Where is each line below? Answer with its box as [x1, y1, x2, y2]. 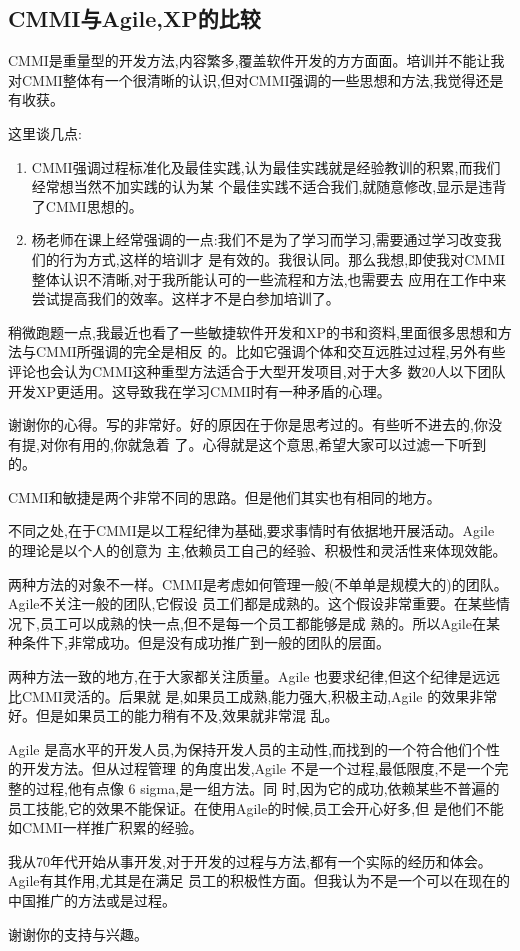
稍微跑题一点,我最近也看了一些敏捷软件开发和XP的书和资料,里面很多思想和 [8, 321, 498, 342]
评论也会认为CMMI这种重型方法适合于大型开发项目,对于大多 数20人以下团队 [8, 360, 506, 381]
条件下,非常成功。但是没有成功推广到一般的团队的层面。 [21, 632, 390, 653]
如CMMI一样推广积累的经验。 [8, 817, 203, 838]
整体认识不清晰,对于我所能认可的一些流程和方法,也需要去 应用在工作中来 [31, 268, 507, 289]
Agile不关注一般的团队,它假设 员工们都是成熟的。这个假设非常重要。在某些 [8, 593, 497, 614]
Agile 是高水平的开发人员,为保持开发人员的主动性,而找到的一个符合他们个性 [8, 738, 500, 759]
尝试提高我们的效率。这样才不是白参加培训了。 [31, 288, 340, 309]
